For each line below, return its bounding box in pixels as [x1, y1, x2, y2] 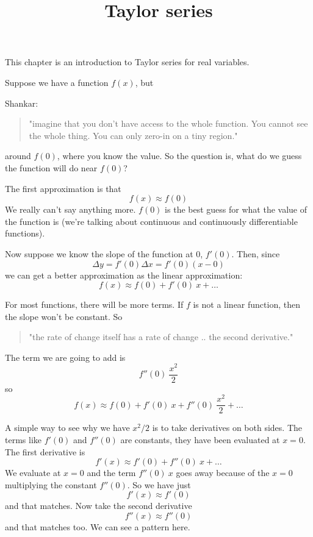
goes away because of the [176, 466, 270, 479]
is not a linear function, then [193, 298, 300, 311]
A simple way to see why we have [5, 421, 130, 434]
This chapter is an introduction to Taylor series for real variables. [5, 55, 250, 68]
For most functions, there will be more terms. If [5, 298, 184, 311]
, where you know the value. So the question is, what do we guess [57, 149, 302, 162]
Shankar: [5, 96, 38, 109]
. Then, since [231, 247, 280, 260]
